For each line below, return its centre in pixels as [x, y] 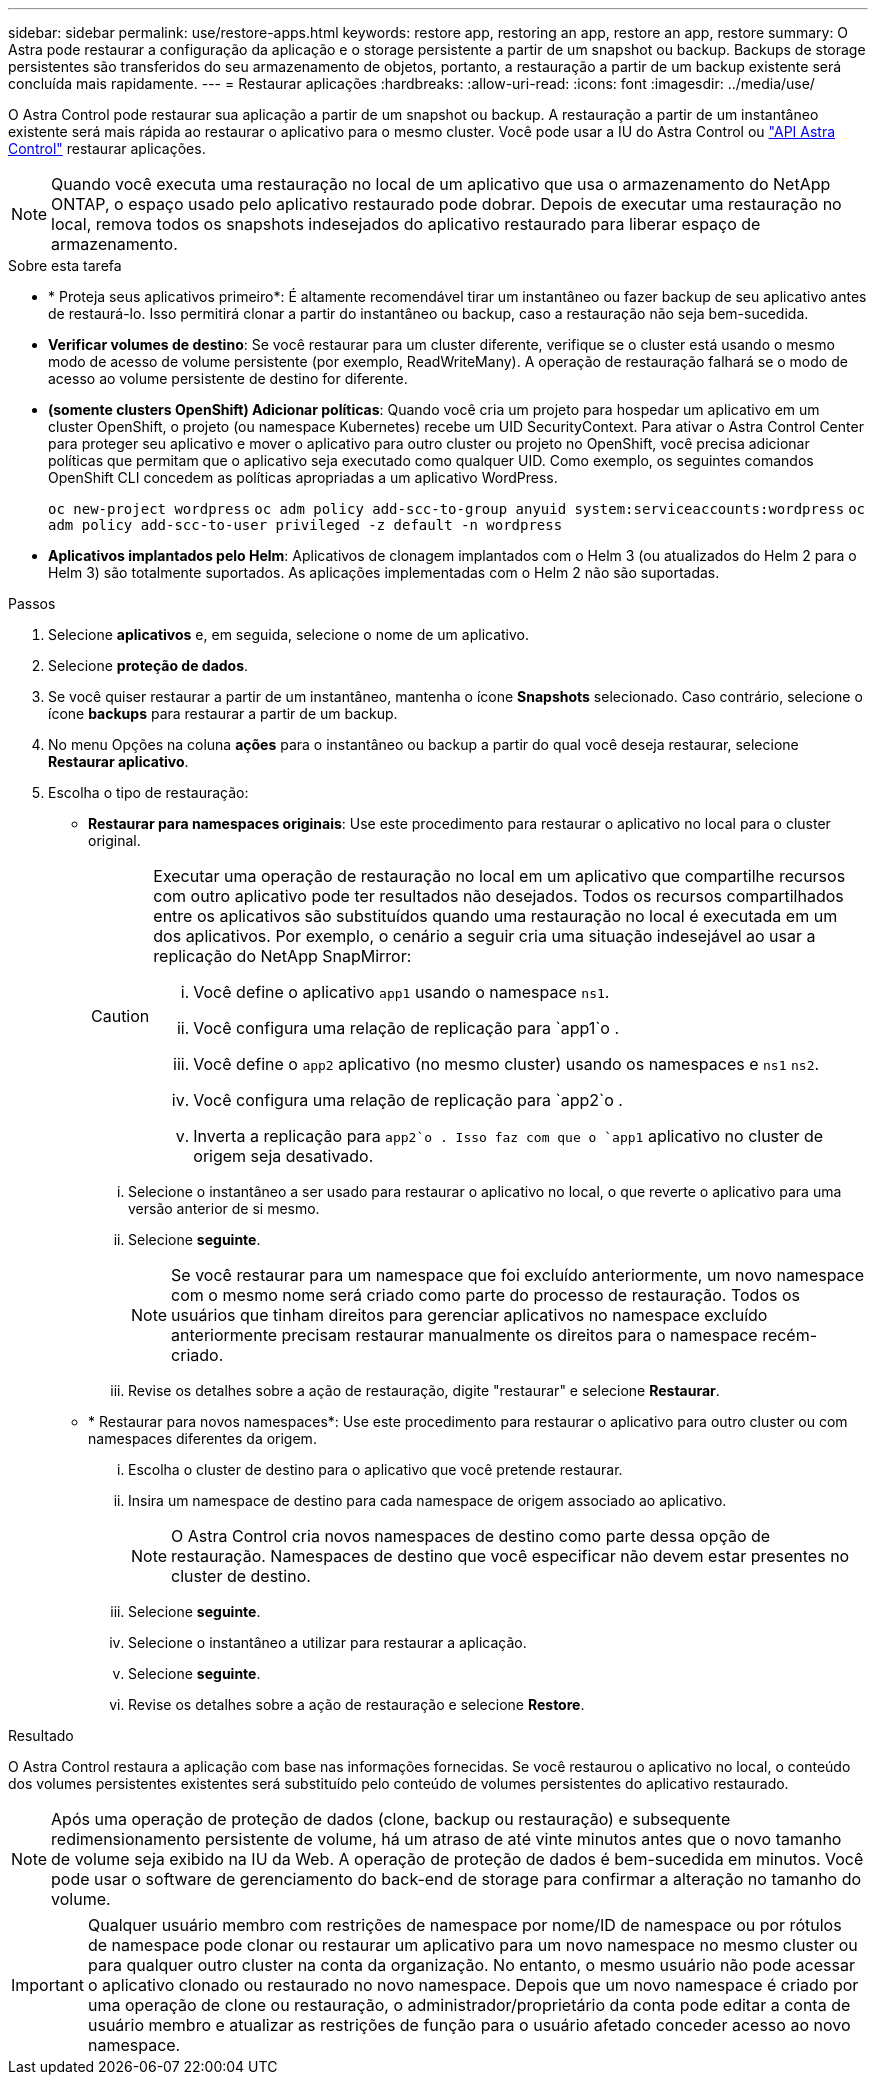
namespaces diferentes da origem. [202, 1438]
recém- [790, 1335]
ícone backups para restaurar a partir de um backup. [223, 713]
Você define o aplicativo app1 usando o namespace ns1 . [401, 992]
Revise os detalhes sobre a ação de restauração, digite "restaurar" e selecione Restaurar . [424, 1390]
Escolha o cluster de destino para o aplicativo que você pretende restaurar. [375, 1469]
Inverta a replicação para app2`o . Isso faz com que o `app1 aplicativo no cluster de [508, 1136]
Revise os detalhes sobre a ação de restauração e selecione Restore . [356, 1704]
